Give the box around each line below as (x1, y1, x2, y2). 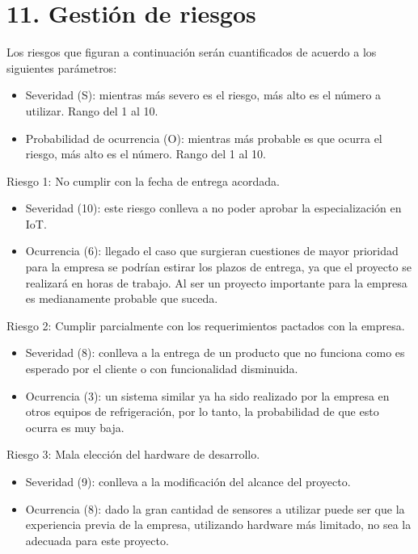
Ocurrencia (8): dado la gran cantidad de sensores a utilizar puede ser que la (25, 500, 405, 517)
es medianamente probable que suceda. (25, 290, 218, 307)
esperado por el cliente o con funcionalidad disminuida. (25, 360, 298, 377)
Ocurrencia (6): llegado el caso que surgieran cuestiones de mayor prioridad (25, 242, 399, 259)
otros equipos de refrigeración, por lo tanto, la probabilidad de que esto (25, 403, 379, 420)
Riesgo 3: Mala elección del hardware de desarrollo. (6, 446, 260, 463)
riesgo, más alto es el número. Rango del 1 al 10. (25, 145, 266, 162)
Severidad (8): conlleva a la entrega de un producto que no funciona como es (25, 344, 405, 361)
